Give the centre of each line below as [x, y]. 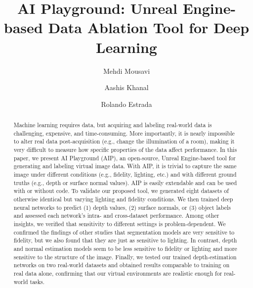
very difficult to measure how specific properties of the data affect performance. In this [125, 150]
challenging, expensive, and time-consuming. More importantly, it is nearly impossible [124, 133]
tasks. [37, 281]
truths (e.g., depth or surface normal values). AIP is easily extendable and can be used [125, 182]
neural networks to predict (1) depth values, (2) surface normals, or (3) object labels [122, 207]
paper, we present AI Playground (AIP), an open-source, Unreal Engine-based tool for [125, 158]
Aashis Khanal [126, 87]
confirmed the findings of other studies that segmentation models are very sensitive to [124, 232]
